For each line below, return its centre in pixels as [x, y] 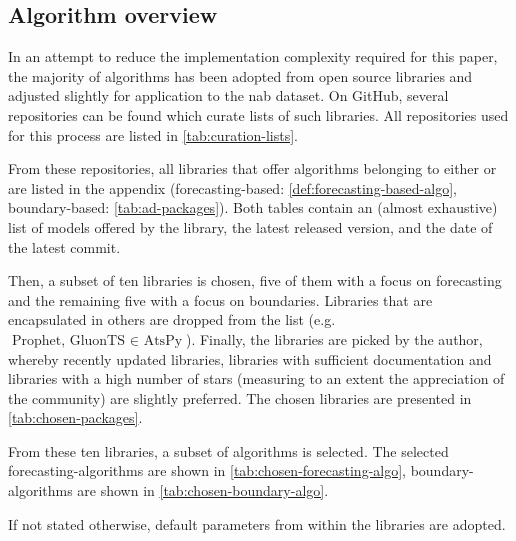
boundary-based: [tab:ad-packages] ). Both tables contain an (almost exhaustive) [253, 207]
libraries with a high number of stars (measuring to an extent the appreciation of [256, 378]
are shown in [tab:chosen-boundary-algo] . [203, 490]
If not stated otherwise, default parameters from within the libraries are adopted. [257, 523]
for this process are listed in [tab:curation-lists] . [153, 134]
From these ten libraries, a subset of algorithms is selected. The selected [228, 450]
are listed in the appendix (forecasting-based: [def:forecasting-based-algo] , [232, 187]
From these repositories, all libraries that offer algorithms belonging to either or [252, 168]
